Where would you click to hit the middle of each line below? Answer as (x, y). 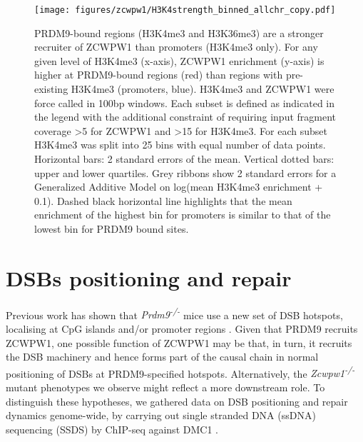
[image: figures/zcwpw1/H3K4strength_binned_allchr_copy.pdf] (185, 10)
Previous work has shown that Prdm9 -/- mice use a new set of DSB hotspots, (174, 313)
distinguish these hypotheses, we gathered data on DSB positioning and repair (177, 401)
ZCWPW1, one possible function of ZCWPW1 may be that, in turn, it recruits (179, 342)
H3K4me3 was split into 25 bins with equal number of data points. (180, 145)
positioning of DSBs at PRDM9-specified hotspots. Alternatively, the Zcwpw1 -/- (180, 372)
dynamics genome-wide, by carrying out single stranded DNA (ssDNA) (161, 415)
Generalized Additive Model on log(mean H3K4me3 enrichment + (179, 187)
